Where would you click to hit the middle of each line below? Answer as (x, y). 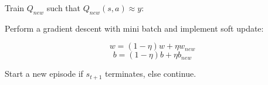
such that (64, 8)
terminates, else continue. (151, 74)
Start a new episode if (44, 74)
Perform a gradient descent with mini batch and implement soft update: (134, 28)
